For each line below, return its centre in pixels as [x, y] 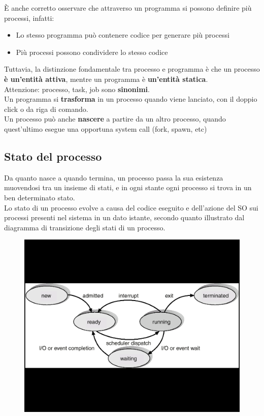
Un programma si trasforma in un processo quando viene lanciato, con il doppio [131, 99]
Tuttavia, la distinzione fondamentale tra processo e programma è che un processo [132, 69]
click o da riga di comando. [46, 109]
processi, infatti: [29, 18]
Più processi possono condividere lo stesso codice [92, 52]
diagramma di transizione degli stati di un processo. [85, 227]
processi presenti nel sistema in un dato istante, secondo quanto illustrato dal [124, 217]
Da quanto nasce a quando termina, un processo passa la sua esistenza [114, 177]
